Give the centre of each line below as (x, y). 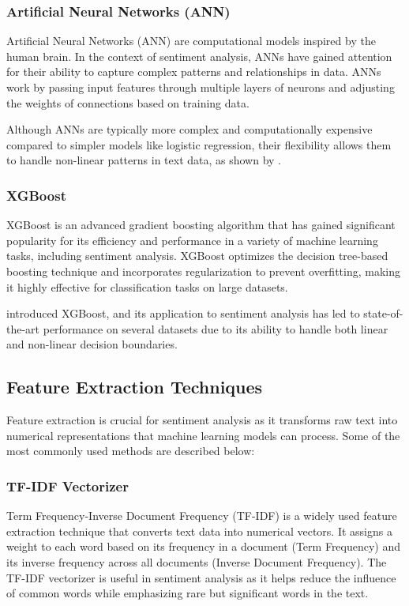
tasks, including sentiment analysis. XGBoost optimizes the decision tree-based (197, 256)
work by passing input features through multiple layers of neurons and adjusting (201, 87)
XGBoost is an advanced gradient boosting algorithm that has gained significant (201, 225)
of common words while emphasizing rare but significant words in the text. (188, 593)
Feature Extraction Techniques (135, 387)
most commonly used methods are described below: (131, 451)
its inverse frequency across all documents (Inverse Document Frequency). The (197, 561)
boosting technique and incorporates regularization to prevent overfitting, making (203, 271)
